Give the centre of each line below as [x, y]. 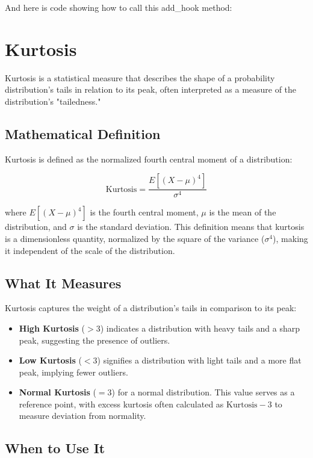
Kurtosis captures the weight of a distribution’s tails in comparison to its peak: [151, 308]
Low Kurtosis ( [50, 360]
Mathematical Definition [83, 133]
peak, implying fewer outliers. [73, 372]
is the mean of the [243, 212]
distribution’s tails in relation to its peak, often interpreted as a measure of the [151, 89]
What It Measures [63, 283]
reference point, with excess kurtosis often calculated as [121, 404]
